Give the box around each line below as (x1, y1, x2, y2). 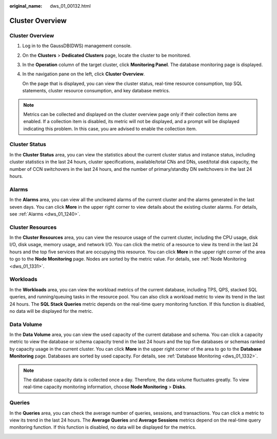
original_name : (9, 3, 43, 9)
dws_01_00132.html (50, 3, 91, 9)
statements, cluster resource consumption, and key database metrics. (22, 88, 170, 94)
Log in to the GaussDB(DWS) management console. (22, 43, 132, 49)
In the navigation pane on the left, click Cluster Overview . (22, 71, 145, 77)
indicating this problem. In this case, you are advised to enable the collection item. (23, 126, 197, 132)
